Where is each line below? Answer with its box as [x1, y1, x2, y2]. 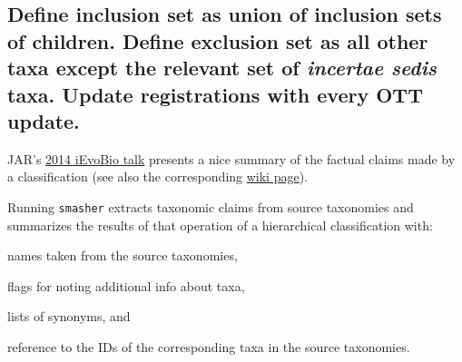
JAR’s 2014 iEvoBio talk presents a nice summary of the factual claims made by [7, 149, 456, 168]
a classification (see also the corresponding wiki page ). [7, 167, 309, 186]
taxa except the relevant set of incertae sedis [7, 54, 437, 82]
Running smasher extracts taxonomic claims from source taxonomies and [7, 197, 414, 216]
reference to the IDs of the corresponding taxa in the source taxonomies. [7, 337, 410, 356]
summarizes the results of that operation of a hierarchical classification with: [7, 215, 433, 234]
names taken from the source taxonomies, [7, 246, 238, 265]
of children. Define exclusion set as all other [7, 26, 428, 54]
